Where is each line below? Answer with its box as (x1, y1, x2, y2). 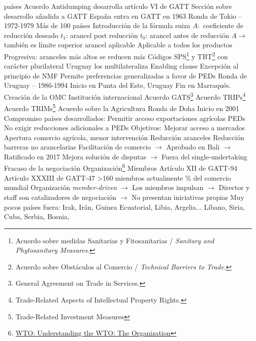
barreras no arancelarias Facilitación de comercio (4, 142, 151, 152)
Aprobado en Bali (166, 142, 220, 152)
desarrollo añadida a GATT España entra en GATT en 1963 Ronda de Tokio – (4, 10, 242, 21)
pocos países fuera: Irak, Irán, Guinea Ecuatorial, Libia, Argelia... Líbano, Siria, (4, 201, 245, 212)
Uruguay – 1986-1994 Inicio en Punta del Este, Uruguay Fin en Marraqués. (4, 80, 231, 90)
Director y (219, 182, 250, 192)
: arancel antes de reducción (145, 30, 229, 40)
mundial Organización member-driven (4, 182, 117, 192)
